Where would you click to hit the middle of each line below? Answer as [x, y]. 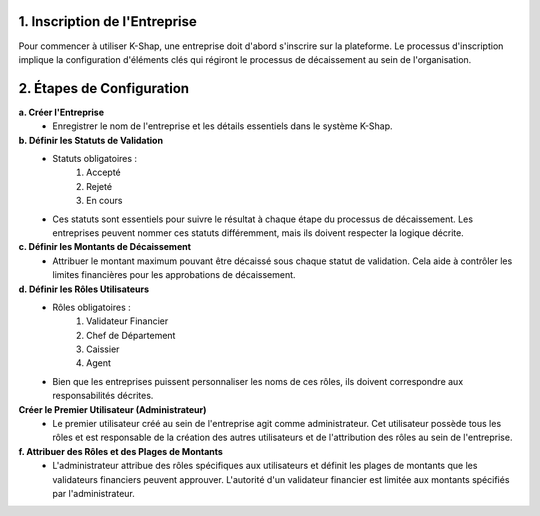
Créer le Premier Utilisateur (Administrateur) [112, 409]
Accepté [103, 172]
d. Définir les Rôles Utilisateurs [84, 289]
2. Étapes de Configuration [104, 88]
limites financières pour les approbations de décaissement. [174, 275]
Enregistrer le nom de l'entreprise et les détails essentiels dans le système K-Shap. [223, 126]
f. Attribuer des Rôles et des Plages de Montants [121, 451]
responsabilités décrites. [103, 396]
